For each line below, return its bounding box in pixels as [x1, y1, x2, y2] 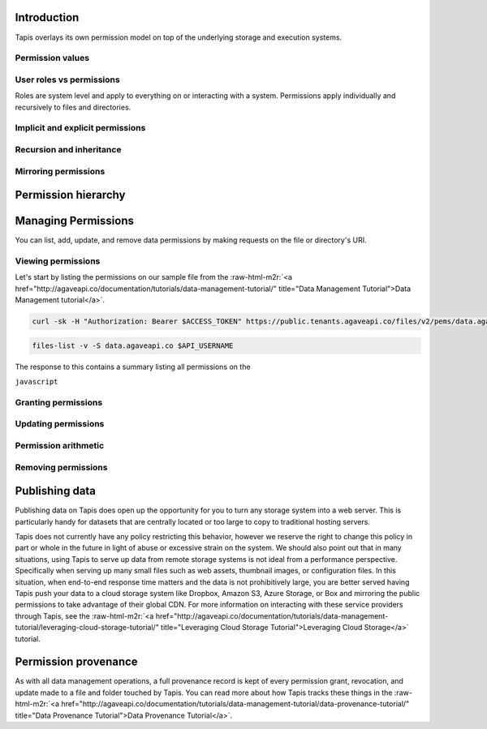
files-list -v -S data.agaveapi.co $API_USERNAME [32, 341, 234, 350]
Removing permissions [15, 461, 108, 473]
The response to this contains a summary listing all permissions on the [15, 362, 251, 371]
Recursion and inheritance [15, 144, 122, 155]
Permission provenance [15, 655, 138, 669]
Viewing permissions [15, 255, 101, 267]
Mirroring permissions [15, 165, 106, 177]
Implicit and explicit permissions [15, 122, 146, 134]
